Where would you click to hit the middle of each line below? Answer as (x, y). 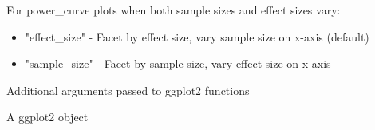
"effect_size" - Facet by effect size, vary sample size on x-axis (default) (197, 36)
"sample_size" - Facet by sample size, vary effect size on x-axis (178, 63)
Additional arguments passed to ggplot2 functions (128, 90)
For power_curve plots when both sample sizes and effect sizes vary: (174, 10)
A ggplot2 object (47, 117)
